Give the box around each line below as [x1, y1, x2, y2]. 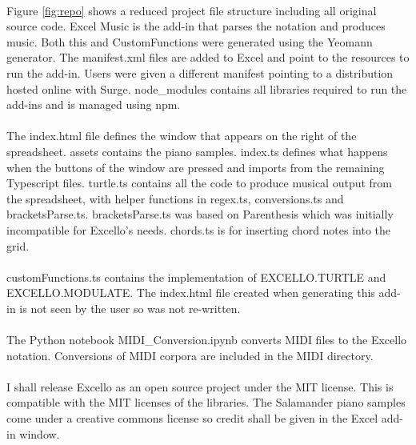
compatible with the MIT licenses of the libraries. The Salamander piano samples [6, 394, 406, 411]
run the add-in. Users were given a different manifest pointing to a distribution [6, 64, 394, 81]
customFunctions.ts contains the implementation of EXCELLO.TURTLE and [6, 268, 386, 285]
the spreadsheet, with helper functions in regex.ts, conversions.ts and [6, 190, 344, 206]
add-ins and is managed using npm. [6, 96, 181, 113]
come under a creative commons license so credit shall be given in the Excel [6, 410, 378, 427]
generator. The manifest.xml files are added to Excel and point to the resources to [6, 49, 410, 66]
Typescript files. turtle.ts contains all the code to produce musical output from [6, 174, 392, 191]
